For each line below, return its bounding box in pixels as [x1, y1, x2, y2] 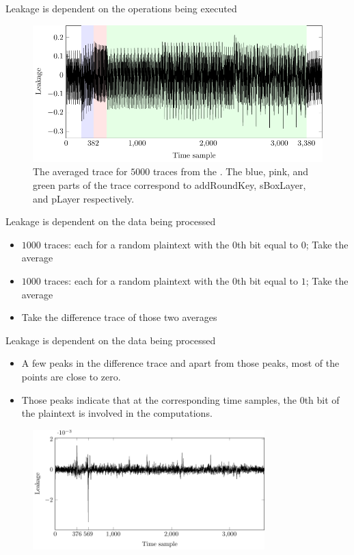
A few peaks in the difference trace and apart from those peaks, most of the [21, 356, 340, 370]
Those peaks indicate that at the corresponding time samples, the [21, 392, 297, 406]
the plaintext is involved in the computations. [21, 406, 213, 420]
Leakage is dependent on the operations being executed [5, 1, 237, 15]
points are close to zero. [21, 370, 121, 384]
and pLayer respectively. [33, 191, 135, 205]
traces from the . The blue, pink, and [152, 164, 309, 179]
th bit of [304, 392, 340, 406]
